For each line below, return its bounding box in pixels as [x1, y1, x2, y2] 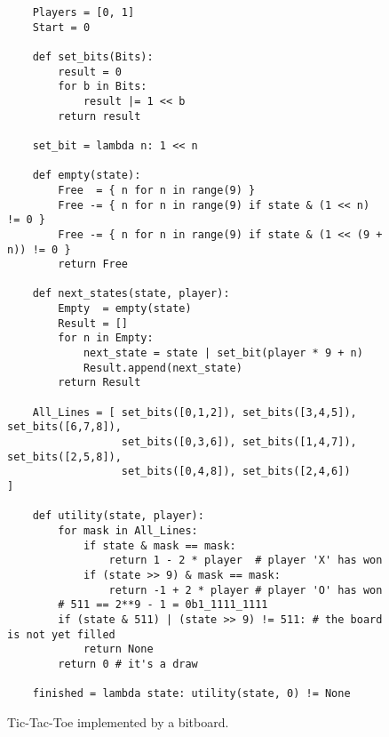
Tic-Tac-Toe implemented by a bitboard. [7, 712, 229, 731]
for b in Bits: [58, 80, 147, 93]
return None [83, 643, 154, 656]
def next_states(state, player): [32, 287, 230, 300]
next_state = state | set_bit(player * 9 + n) [83, 347, 363, 360]
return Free [58, 258, 129, 271]
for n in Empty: [58, 332, 154, 345]
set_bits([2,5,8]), [7, 450, 122, 463]
